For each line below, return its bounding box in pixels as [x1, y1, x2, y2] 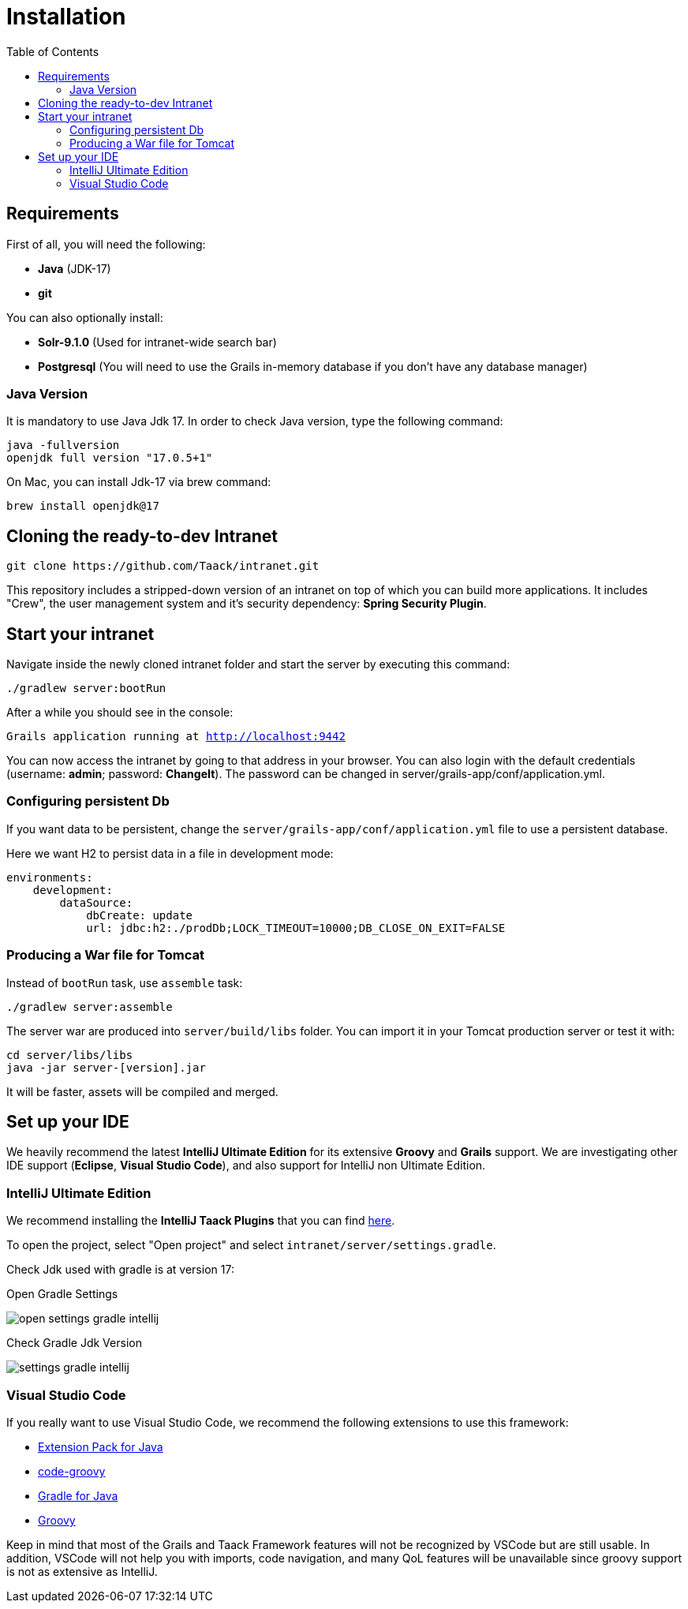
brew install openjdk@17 [6, 500, 159, 513]
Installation [6, 3, 126, 30]
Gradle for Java [38, 1488, 118, 1502]
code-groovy [38, 1464, 106, 1478]
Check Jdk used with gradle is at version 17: [6, 1263, 234, 1277]
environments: [6, 870, 93, 884]
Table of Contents [6, 44, 99, 58]
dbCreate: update [86, 908, 193, 922]
